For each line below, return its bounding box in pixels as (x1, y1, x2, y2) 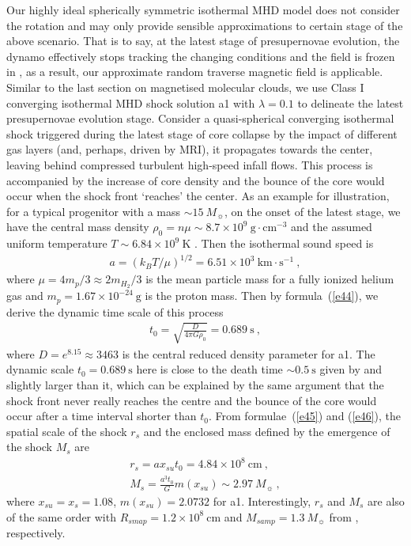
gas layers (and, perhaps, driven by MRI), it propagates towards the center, (6, 141, 373, 157)
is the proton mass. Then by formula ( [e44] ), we (145, 287, 379, 304)
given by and (319, 361, 383, 377)
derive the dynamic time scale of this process (6, 303, 224, 320)
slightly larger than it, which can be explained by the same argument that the (6, 376, 384, 392)
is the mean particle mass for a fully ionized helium (145, 271, 394, 287)
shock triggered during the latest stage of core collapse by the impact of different (6, 125, 398, 142)
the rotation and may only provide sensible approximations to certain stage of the (6, 17, 403, 33)
